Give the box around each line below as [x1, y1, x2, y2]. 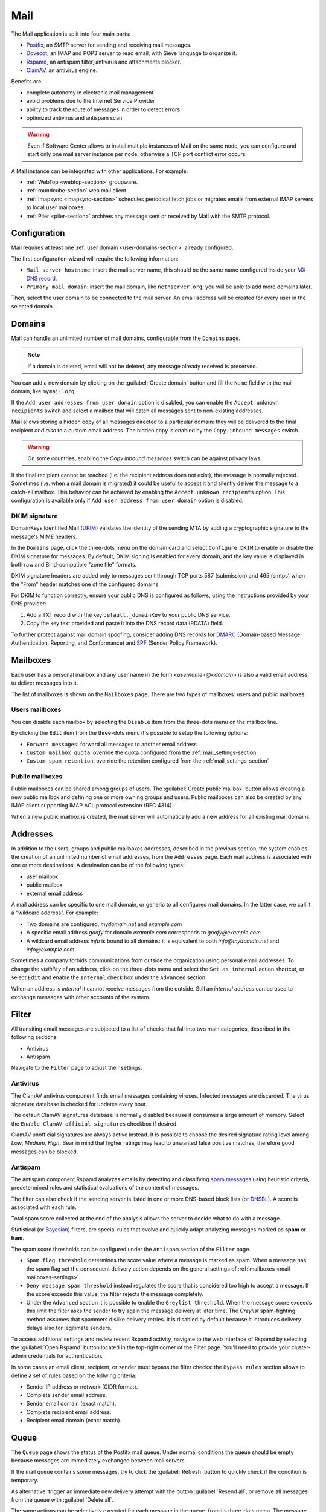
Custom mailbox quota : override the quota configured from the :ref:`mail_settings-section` [26, 749, 258, 756]
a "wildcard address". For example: [11, 909, 99, 916]
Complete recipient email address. [26, 1408, 112, 1415]
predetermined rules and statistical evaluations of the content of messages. [11, 1184, 199, 1191]
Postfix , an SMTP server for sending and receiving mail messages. [26, 41, 192, 48]
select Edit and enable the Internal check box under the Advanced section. [11, 974, 207, 981]
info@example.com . [26, 945, 77, 953]
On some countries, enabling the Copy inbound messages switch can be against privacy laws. [27, 454, 262, 462]
